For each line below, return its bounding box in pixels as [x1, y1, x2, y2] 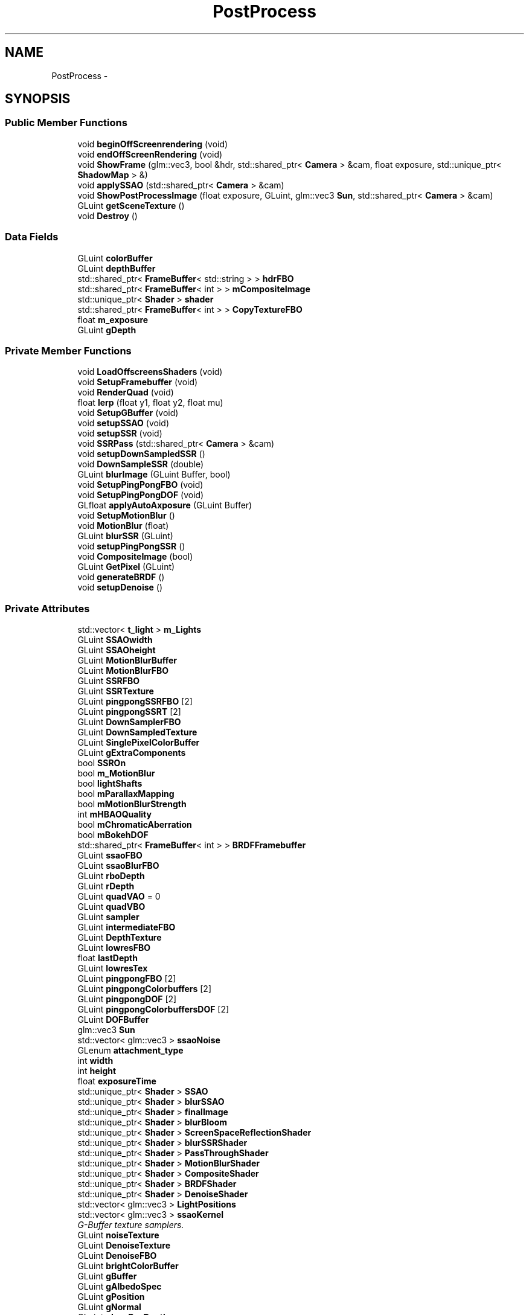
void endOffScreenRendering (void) [77, 149, 223, 159]
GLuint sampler [77, 912, 139, 923]
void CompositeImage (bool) [77, 551, 193, 562]
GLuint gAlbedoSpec [77, 1281, 162, 1292]
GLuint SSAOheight [77, 645, 156, 656]
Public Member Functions [5, 117, 127, 129]
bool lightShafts [77, 778, 143, 789]
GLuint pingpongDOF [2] [77, 994, 177, 1005]
